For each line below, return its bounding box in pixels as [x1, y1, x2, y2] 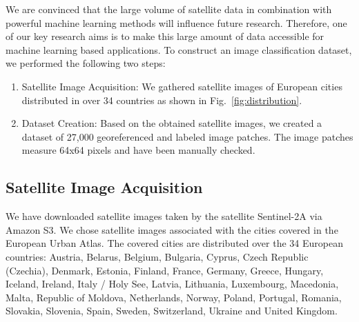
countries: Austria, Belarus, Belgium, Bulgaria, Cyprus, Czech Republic [6, 249, 309, 263]
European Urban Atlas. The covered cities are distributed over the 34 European [6, 236, 343, 250]
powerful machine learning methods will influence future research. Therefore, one [6, 15, 347, 30]
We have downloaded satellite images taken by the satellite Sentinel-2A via [6, 209, 322, 223]
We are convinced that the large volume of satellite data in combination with [6, 2, 332, 16]
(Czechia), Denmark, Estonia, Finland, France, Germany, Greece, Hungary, [6, 263, 324, 277]
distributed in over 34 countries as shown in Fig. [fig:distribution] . [21, 92, 302, 107]
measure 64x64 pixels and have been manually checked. [21, 143, 255, 157]
